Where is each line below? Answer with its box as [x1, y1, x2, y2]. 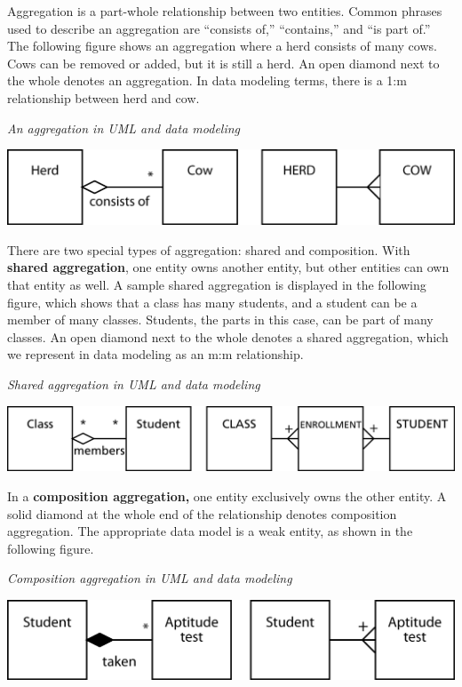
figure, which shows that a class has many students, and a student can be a [7, 292, 418, 311]
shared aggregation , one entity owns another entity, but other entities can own [7, 258, 450, 276]
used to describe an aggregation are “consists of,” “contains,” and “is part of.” [7, 19, 431, 37]
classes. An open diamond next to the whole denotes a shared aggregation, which [7, 327, 449, 346]
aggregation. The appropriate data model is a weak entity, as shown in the [7, 522, 413, 540]
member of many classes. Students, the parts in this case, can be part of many [7, 310, 434, 329]
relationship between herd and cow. [7, 88, 200, 107]
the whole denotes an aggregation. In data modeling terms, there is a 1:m [7, 71, 407, 90]
